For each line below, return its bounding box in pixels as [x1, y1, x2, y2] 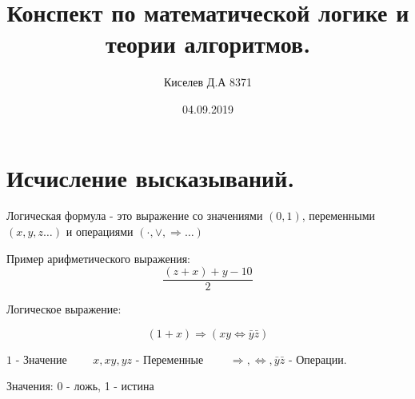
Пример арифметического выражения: [6, 249, 191, 266]
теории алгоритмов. [105, 27, 311, 60]
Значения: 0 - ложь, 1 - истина [6, 377, 154, 394]
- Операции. [288, 350, 347, 367]
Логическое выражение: [6, 301, 122, 317]
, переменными [301, 207, 376, 224]
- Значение [15, 350, 67, 367]
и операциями [66, 223, 134, 240]
